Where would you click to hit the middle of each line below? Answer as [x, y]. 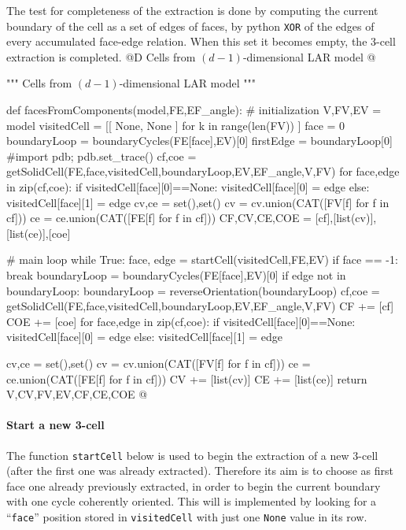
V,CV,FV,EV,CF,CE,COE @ [77, 394]
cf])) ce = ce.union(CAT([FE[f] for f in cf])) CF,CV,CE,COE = [159, 218]
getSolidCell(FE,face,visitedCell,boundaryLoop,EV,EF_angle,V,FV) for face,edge [203, 171]
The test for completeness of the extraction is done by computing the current [192, 10]
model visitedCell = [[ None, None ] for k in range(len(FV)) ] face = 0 [176, 125]
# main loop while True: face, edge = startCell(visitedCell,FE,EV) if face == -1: [202, 259]
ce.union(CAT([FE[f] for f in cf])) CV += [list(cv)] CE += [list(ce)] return [187, 378]
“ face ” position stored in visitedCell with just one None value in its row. [187, 516]
